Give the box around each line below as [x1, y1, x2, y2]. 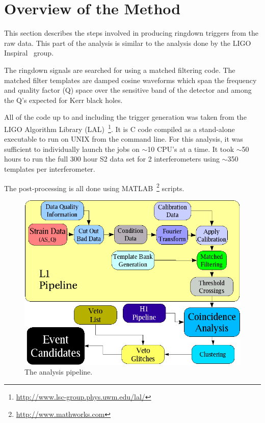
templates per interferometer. [4, 163, 95, 174]
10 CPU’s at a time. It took [147, 143, 234, 154]
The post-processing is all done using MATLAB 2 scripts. [4, 181, 184, 193]
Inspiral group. [4, 47, 54, 58]
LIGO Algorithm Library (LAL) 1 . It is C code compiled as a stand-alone [4, 122, 235, 134]
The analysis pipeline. [24, 366, 93, 377]
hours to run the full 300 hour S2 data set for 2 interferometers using [4, 153, 220, 164]
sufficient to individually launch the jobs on [4, 143, 140, 154]
